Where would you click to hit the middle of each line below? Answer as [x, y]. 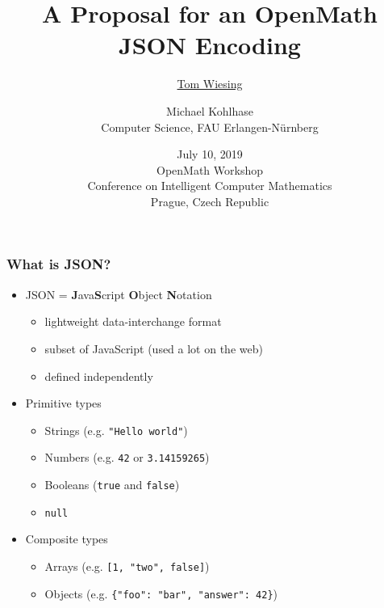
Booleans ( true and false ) [112, 485]
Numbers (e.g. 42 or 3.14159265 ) [127, 457]
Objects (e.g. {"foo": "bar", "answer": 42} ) [161, 593]
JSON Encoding [210, 45]
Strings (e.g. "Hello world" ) [116, 430]
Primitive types [63, 403]
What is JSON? [59, 264]
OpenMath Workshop [210, 169]
